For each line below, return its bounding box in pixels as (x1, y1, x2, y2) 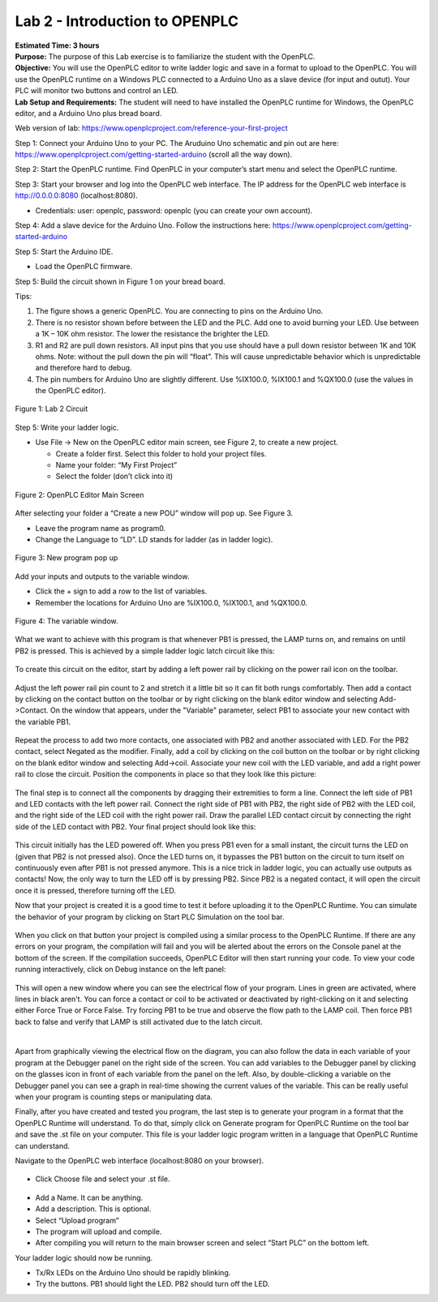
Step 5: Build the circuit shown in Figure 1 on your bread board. (15, 276, 226, 286)
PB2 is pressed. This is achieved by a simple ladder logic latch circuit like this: (15, 645, 275, 656)
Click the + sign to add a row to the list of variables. (35, 586, 208, 596)
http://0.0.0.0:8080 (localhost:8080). (15, 191, 138, 200)
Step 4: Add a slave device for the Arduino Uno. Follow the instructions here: (15, 221, 271, 230)
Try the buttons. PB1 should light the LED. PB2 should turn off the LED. (35, 1279, 270, 1289)
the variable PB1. (15, 717, 71, 726)
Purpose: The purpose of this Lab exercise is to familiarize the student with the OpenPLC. (15, 51, 316, 61)
